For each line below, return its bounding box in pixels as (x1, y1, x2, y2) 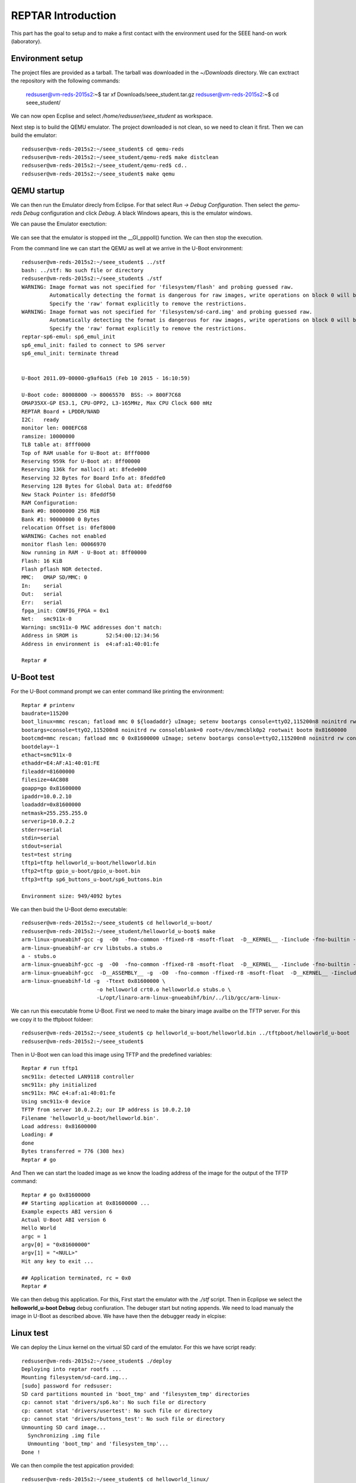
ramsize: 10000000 (21, 433, 75, 440)
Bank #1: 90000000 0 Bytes (21, 516, 100, 523)
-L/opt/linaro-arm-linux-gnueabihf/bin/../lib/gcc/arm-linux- (96, 994, 281, 1001)
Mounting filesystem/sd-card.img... (21, 1374, 128, 1381)
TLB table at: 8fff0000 (21, 441, 91, 448)
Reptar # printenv (21, 702, 75, 708)
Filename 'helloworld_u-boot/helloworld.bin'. (21, 1115, 160, 1121)
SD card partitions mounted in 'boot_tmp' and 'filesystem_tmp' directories (21, 1391, 250, 1398)
